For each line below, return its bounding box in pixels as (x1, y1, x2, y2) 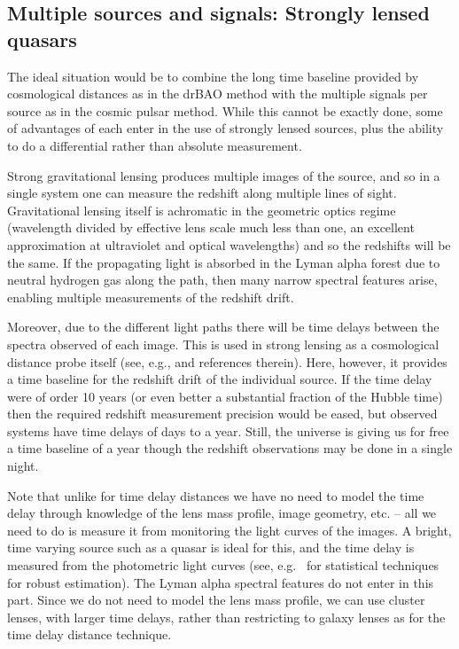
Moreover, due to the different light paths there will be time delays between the (7, 317, 440, 336)
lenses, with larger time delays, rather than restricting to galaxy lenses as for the (7, 607, 446, 626)
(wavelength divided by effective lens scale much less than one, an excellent (7, 218, 415, 237)
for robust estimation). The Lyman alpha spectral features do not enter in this (7, 573, 434, 591)
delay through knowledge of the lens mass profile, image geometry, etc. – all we (7, 504, 437, 522)
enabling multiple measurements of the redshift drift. (7, 287, 294, 306)
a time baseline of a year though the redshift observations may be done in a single (7, 439, 453, 457)
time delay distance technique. (7, 625, 172, 644)
